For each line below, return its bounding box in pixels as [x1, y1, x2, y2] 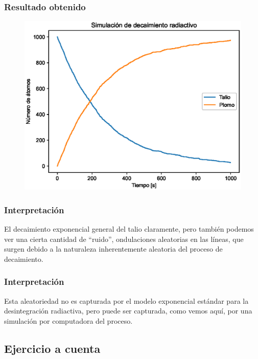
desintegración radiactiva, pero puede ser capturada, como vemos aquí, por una [4, 305, 252, 316]
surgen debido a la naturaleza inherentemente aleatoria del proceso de [4, 243, 223, 254]
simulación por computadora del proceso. [4, 315, 133, 326]
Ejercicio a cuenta [4, 340, 101, 356]
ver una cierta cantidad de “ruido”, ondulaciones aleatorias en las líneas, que [4, 233, 244, 244]
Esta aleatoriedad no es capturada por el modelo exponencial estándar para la [4, 295, 249, 306]
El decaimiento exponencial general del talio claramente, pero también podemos [4, 223, 254, 234]
